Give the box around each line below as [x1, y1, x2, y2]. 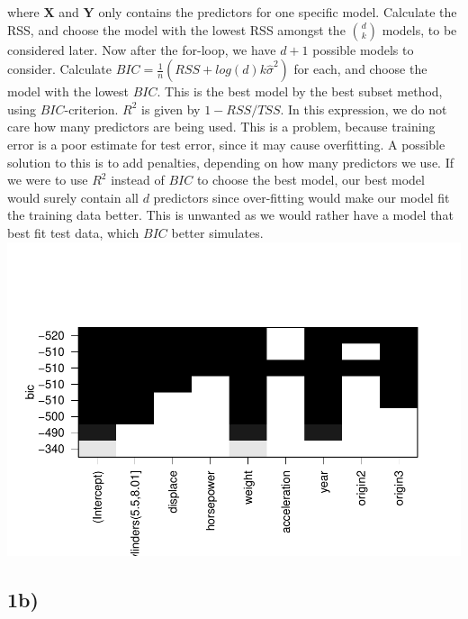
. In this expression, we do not [280, 99, 447, 118]
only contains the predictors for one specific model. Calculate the [98, 3, 457, 21]
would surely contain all [7, 187, 139, 206]
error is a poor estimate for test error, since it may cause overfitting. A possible [7, 134, 445, 153]
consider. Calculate [7, 59, 112, 78]
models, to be [382, 20, 457, 39]
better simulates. [171, 223, 264, 241]
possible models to [312, 40, 414, 59]
